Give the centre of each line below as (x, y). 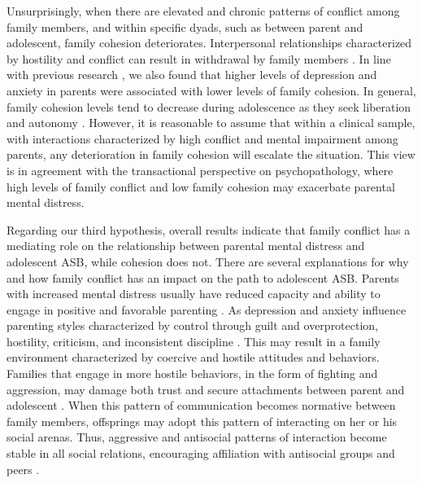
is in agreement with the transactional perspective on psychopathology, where (200, 170)
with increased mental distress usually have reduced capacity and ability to (194, 294)
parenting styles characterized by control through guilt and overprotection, (193, 325)
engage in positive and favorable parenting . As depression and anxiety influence (207, 309)
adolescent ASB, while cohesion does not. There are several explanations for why (208, 261)
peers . (23, 469)
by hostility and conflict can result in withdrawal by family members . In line (199, 58)
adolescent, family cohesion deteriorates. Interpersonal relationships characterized (209, 43)
